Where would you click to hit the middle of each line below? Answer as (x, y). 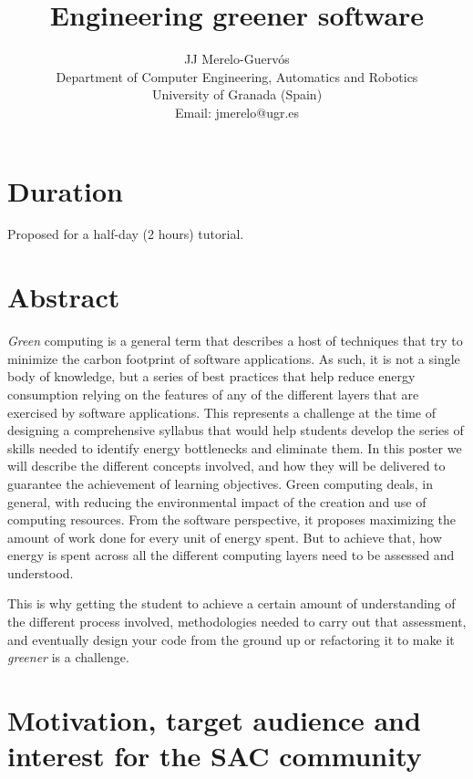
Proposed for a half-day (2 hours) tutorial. (126, 234)
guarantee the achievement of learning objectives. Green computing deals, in (221, 483)
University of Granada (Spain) (237, 94)
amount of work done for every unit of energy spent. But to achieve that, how (225, 537)
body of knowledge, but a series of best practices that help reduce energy (211, 376)
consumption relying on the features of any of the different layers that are (213, 394)
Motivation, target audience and (214, 720)
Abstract (64, 297)
